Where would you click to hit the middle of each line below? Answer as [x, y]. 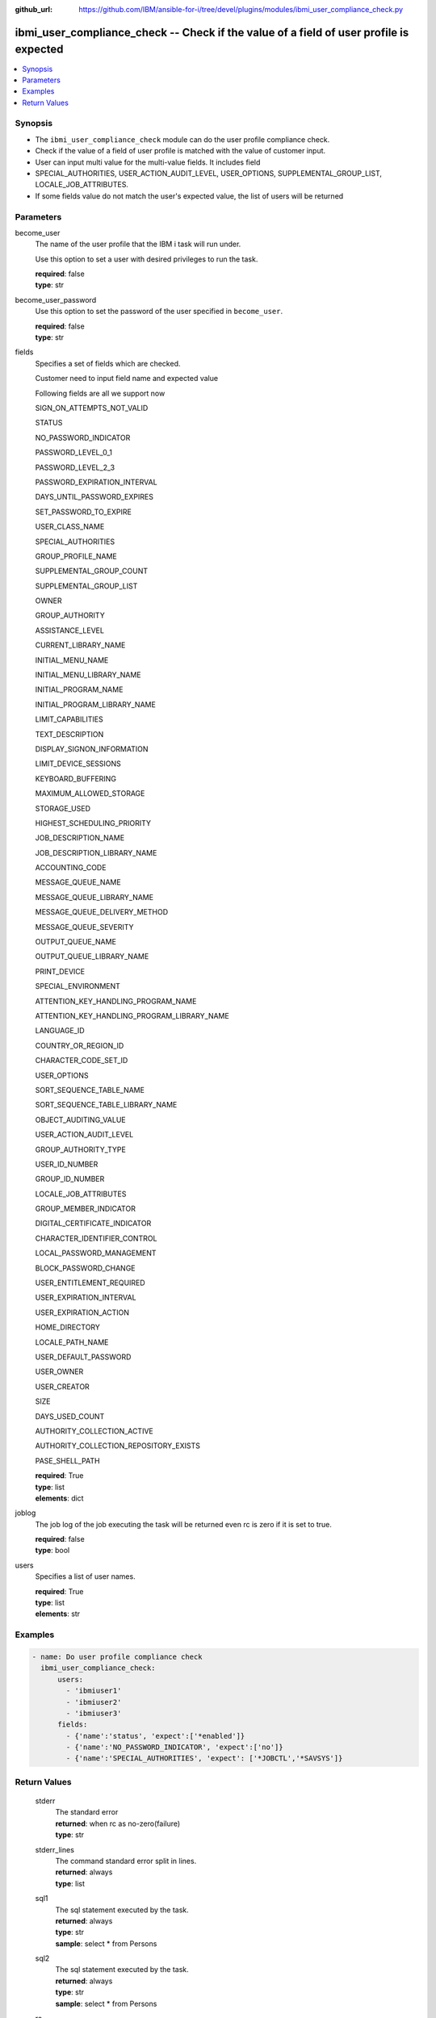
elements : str [58, 1614]
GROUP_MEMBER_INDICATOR [86, 1209]
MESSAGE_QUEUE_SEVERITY [84, 927]
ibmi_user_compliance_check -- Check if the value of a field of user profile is [212, 32]
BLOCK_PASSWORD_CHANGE [85, 1268]
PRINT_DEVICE [60, 971]
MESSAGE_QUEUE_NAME [78, 882]
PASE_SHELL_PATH [67, 1460]
